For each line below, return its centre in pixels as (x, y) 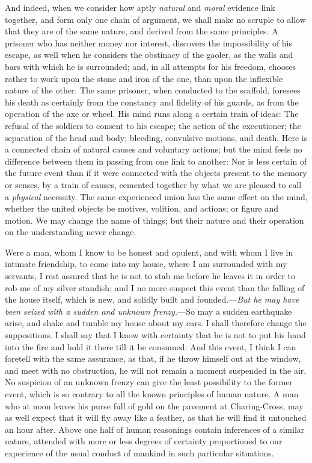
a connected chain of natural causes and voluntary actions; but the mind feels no (154, 149)
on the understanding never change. (71, 232)
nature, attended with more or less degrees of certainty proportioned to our (144, 441)
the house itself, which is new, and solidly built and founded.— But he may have (152, 299)
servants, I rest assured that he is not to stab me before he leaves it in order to (150, 276)
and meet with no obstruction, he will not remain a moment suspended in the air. (156, 370)
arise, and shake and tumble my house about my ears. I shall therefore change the (156, 323)
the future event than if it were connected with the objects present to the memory (156, 173)
